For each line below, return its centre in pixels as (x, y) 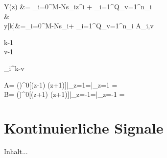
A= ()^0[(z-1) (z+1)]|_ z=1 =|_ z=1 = (61, 84)
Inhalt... (16, 151)
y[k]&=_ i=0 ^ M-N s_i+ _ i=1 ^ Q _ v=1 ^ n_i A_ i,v (79, 26)
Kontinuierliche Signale (84, 127)
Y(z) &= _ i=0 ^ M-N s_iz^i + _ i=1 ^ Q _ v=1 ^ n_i (78, 6)
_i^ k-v (14, 68)
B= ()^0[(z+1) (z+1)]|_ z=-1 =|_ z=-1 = (64, 94)
